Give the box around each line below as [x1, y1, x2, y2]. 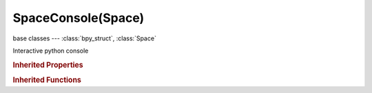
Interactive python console [12, 46, 89, 55]
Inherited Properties [12, 60, 84, 70]
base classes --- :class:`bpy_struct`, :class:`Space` [12, 34, 156, 42]
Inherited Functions [12, 75, 82, 85]
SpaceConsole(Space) [12, 10, 145, 25]
